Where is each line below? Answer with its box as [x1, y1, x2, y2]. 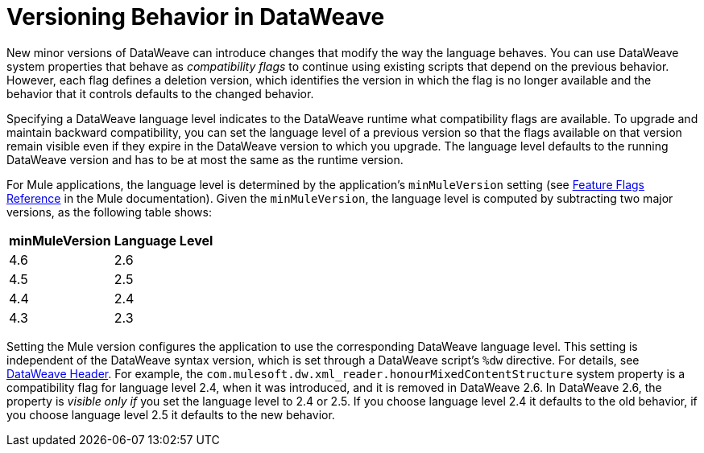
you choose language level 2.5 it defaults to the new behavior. [6, 407, 335, 422]
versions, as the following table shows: [6, 204, 212, 219]
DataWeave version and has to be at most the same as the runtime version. [6, 152, 404, 167]
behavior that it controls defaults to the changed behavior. [6, 86, 314, 101]
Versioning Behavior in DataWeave [6, 3, 385, 31]
